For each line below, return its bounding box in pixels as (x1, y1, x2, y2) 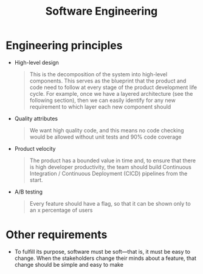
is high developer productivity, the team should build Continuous (29, 163, 192, 170)
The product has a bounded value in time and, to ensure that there (29, 157, 196, 164)
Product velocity (14, 145, 56, 152)
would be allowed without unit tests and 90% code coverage (29, 133, 182, 140)
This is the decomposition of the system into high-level (29, 70, 168, 78)
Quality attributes (14, 115, 58, 122)
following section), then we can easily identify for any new (29, 96, 176, 104)
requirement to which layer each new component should (29, 103, 171, 110)
